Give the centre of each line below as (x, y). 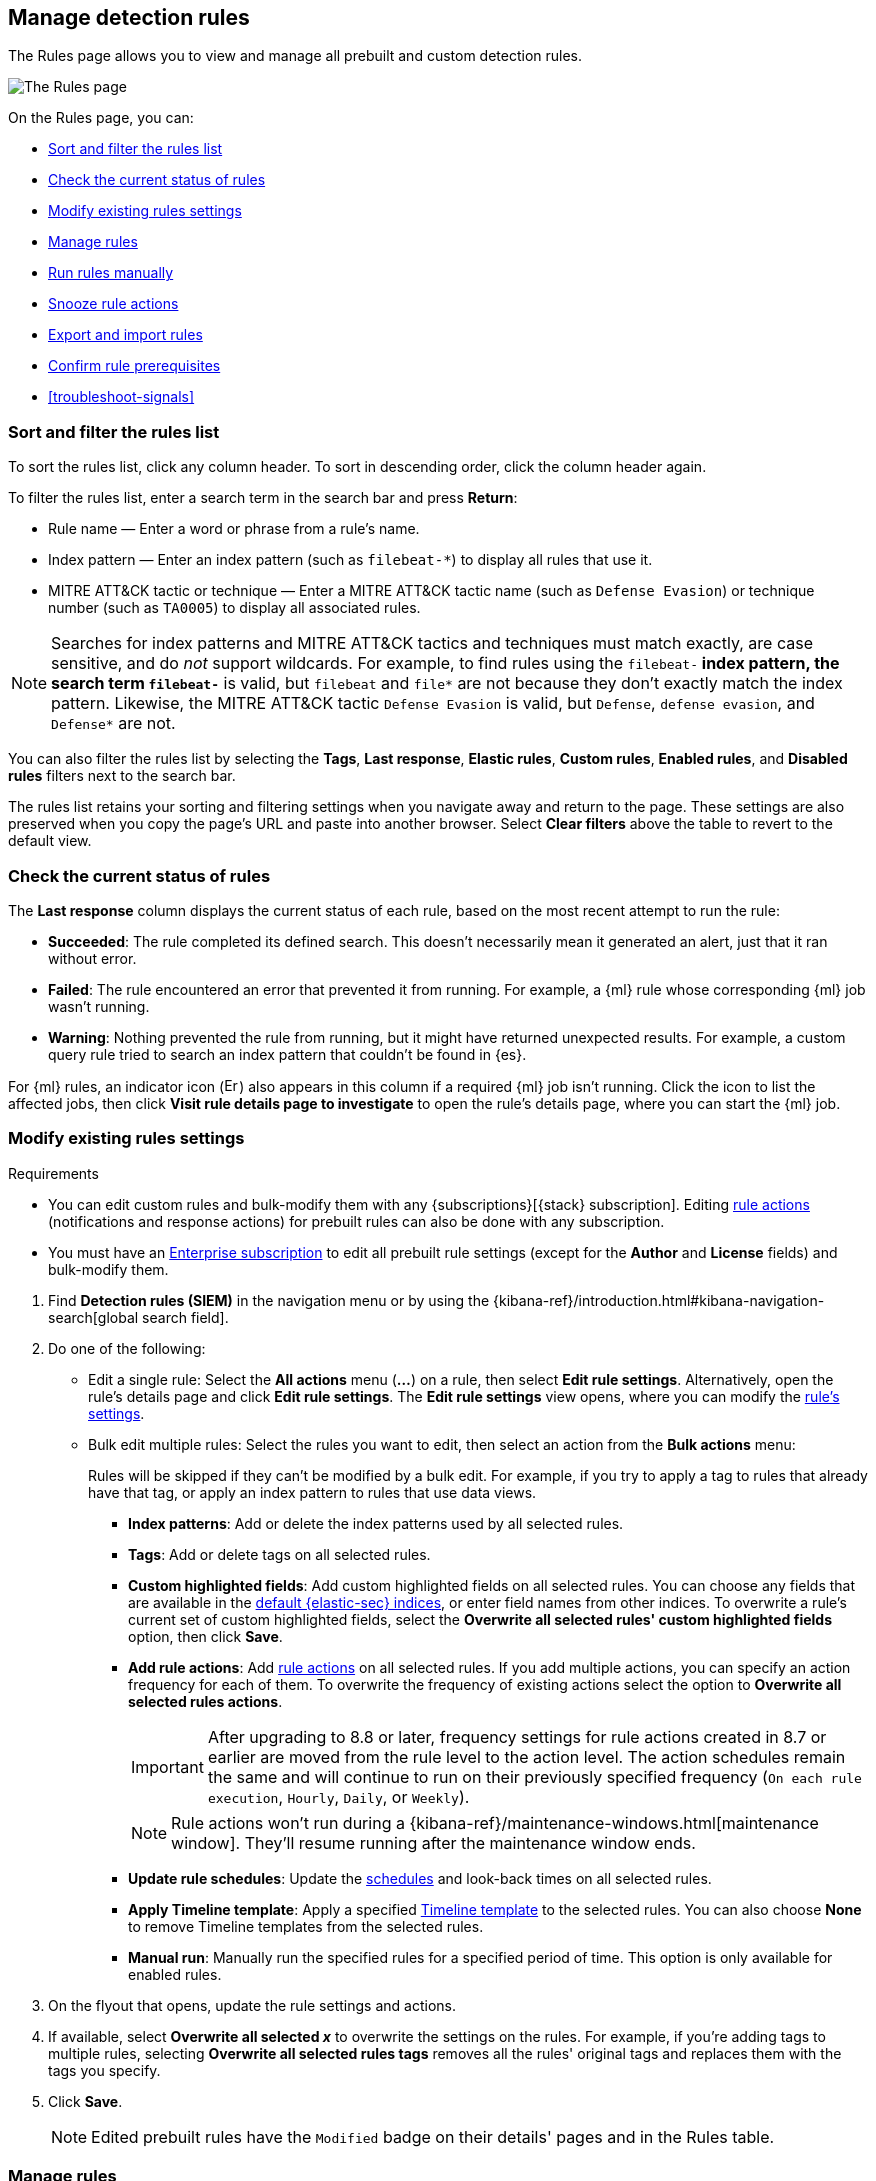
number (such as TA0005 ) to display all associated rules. (234, 608)
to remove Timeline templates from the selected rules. (306, 1926)
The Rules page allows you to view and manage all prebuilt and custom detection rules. (295, 56)
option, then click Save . (205, 1636)
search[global (93, 1317)
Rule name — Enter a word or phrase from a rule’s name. (234, 529)
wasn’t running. (99, 1006)
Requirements (53, 1173)
